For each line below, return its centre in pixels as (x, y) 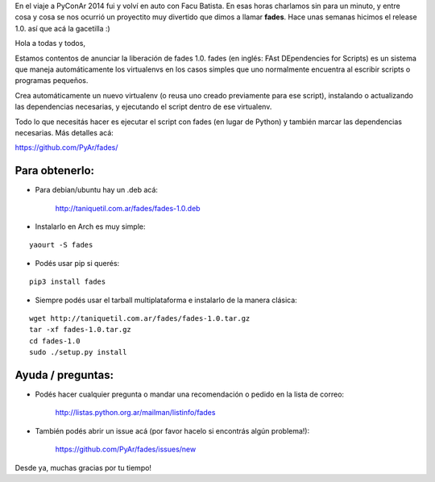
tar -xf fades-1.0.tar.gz (81, 330)
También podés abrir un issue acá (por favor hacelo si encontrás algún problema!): (172, 430)
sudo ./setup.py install (78, 352)
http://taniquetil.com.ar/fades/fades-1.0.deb (128, 208)
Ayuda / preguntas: (64, 375)
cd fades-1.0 (55, 341)
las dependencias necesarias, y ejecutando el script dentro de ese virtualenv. (143, 107)
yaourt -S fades (61, 245)
